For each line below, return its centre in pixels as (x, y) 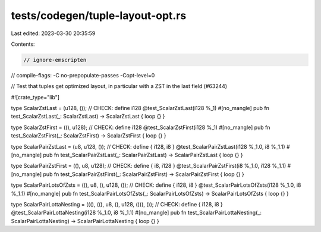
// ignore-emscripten (55, 60)
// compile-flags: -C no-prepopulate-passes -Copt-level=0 (83, 75)
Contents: (23, 44)
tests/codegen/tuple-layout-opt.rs (99, 15)
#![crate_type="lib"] (35, 97)
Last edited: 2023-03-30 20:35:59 (53, 33)
